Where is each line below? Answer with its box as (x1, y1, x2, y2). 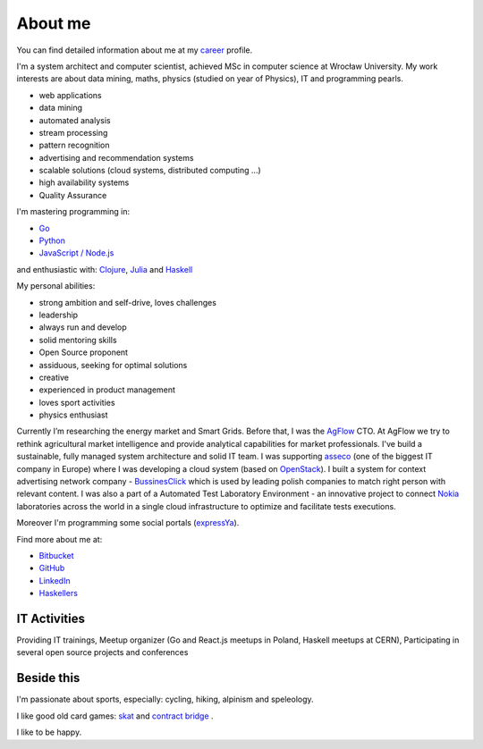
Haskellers (38, 588, 78, 599)
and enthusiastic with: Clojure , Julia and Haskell (16, 264, 193, 274)
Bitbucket (38, 551, 75, 560)
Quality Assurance (38, 189, 107, 200)
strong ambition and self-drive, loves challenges (38, 297, 216, 307)
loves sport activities (38, 397, 115, 408)
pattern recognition (38, 139, 110, 151)
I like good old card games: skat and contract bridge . (16, 711, 214, 721)
